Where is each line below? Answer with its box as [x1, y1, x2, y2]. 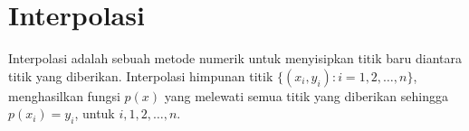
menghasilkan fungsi [8, 86, 120, 105]
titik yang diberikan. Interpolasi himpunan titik [8, 66, 273, 85]
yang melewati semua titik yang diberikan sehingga [164, 86, 448, 105]
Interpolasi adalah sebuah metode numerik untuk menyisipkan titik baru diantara [8, 49, 462, 68]
